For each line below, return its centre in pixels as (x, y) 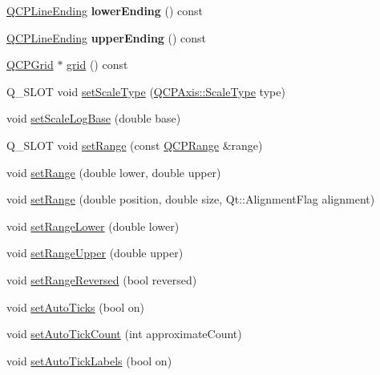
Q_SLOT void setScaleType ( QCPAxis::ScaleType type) (146, 91)
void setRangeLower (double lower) (93, 226)
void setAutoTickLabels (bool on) (89, 360)
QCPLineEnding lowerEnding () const (105, 10)
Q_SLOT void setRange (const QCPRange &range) (135, 145)
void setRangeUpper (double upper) (95, 253)
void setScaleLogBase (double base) (94, 118)
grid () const (97, 65)
